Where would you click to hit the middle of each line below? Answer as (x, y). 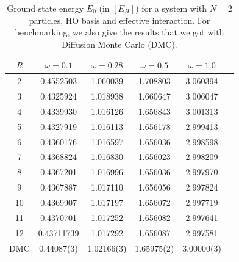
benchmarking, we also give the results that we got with (120, 32)
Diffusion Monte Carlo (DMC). (120, 44)
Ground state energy (45, 8)
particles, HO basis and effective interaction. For (120, 20)
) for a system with (171, 8)
